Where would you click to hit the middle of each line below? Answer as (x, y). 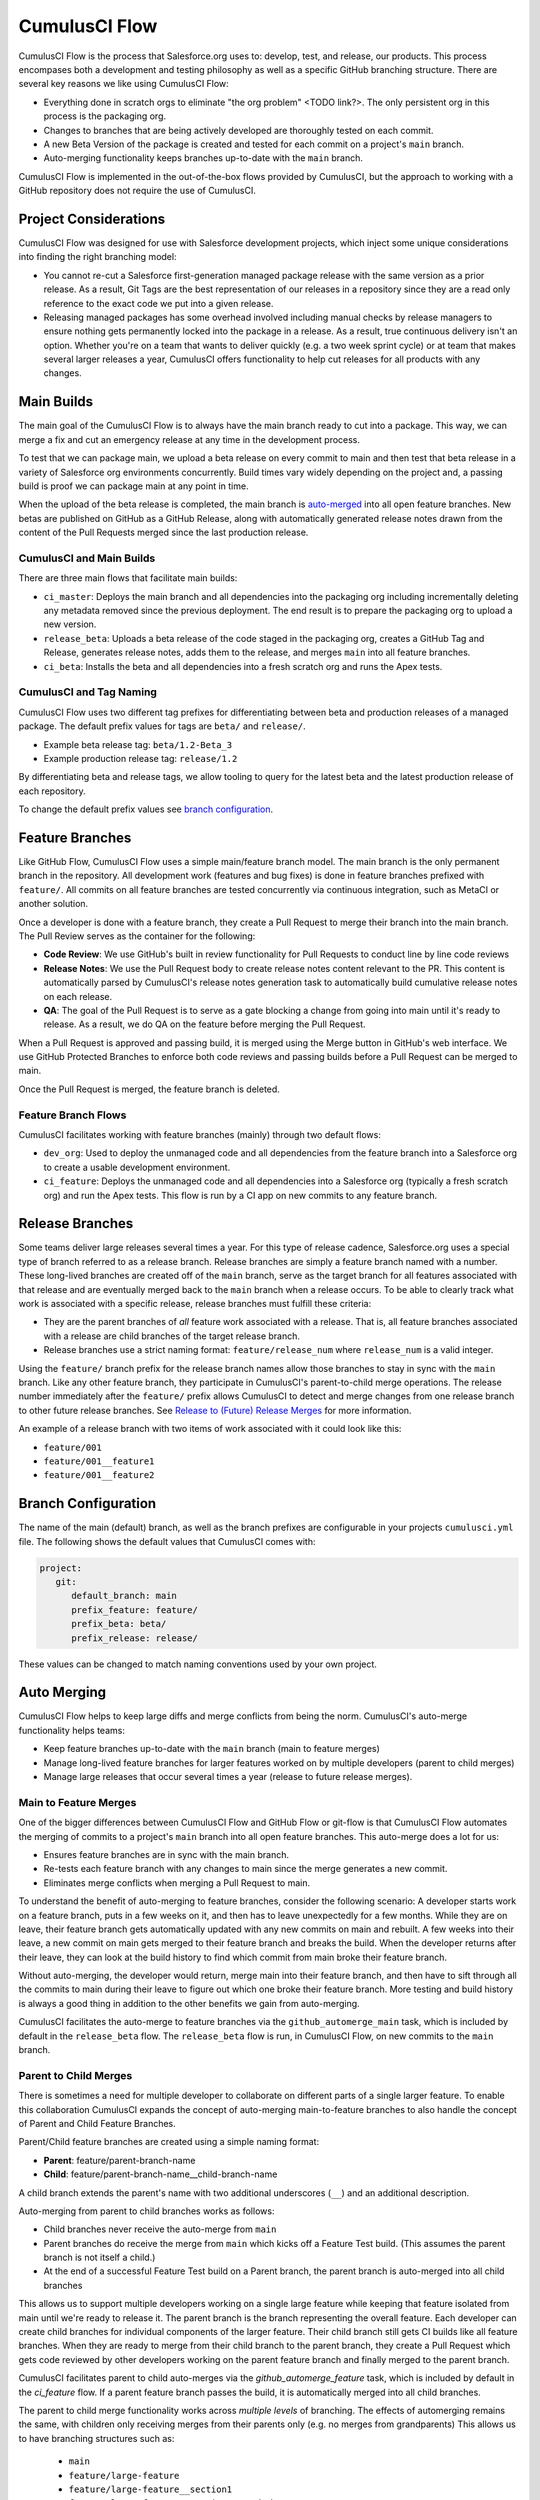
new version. (70, 624)
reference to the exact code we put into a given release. (158, 303)
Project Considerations (91, 218)
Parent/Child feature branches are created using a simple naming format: (169, 2142)
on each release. (78, 996)
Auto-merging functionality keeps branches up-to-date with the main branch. (203, 158)
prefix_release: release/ (135, 1638)
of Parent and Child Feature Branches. (97, 2123)
